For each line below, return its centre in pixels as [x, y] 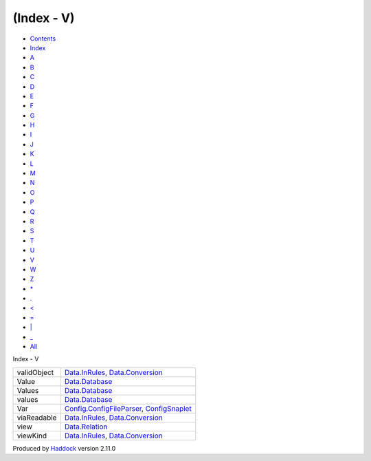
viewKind [32, 436]
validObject [35, 372]
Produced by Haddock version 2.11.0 [64, 448]
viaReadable [37, 418]
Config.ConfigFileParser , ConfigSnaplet [128, 408]
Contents [43, 39]
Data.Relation [86, 427]
